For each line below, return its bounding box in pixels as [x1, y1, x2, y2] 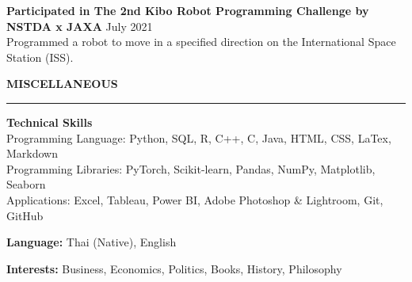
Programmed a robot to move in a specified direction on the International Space [6, 33, 396, 50]
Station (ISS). [6, 48, 74, 65]
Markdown [6, 145, 59, 162]
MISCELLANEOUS [6, 75, 118, 92]
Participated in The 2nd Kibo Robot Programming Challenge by [6, 2, 369, 18]
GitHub [6, 207, 44, 223]
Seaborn [6, 176, 46, 192]
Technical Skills [6, 113, 93, 130]
